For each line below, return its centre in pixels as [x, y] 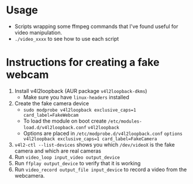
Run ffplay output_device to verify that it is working [77, 163]
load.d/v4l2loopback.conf [55, 127]
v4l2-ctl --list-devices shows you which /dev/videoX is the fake [95, 144]
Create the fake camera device [52, 103]
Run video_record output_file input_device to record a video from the [101, 169]
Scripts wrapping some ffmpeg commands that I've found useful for [96, 26]
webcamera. [30, 175]
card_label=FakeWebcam [51, 115]
